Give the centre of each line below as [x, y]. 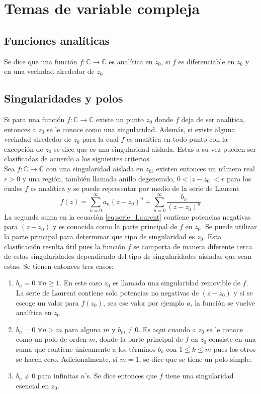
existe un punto [120, 119]
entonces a [20, 129]
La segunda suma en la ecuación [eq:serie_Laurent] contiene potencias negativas [127, 216]
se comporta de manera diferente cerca [193, 246]
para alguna [83, 329]
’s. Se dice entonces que [121, 376]
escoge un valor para [47, 302]
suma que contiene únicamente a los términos [86, 349]
